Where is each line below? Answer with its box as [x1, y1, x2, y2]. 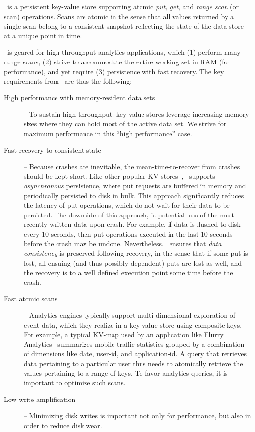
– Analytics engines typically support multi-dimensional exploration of [24, 310, 235, 320]
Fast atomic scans [4, 293, 57, 304]
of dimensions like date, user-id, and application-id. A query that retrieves [24, 348, 247, 359]
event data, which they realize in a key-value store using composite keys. [24, 319, 242, 330]
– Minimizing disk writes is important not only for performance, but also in [24, 410, 251, 421]
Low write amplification [4, 394, 76, 404]
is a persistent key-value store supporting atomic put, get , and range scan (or [7, 1, 239, 11]
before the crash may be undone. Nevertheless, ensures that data [24, 238, 222, 248]
